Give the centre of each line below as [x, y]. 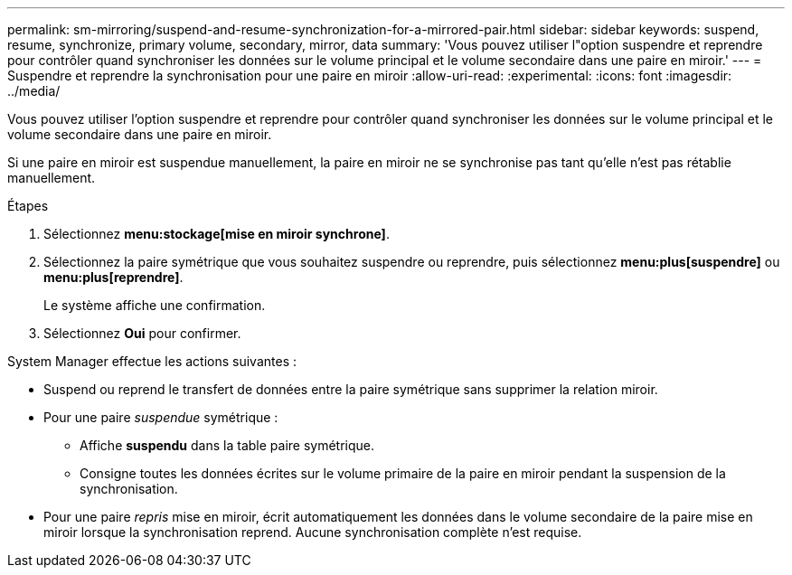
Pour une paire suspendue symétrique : [161, 417]
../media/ [34, 91]
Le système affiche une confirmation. [155, 305]
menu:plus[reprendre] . [113, 277]
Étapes [28, 206]
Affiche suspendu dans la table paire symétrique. [227, 445]
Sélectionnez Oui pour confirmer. [142, 333]
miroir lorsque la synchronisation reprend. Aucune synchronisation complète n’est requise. [313, 532]
